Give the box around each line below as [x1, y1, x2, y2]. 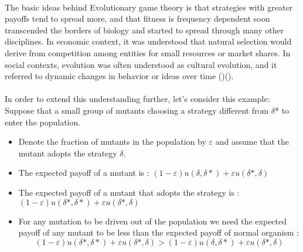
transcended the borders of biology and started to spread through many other [5, 23, 284, 36]
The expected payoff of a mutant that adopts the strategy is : [18, 186, 240, 198]
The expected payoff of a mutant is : [18, 166, 149, 179]
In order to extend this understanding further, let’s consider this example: [5, 93, 270, 105]
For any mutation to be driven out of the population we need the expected [18, 214, 287, 227]
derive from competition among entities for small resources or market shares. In [5, 46, 291, 59]
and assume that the [215, 135, 290, 148]
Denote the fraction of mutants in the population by [18, 135, 206, 148]
